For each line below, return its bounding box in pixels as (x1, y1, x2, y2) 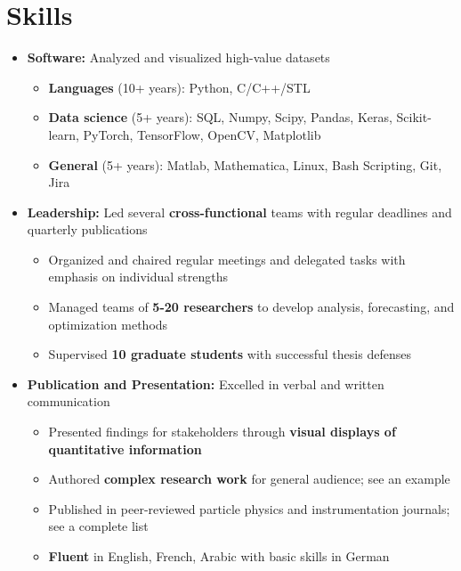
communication (27, 392, 110, 411)
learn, (48, 125, 79, 143)
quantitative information (48, 439, 202, 458)
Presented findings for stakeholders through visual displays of (48, 422, 396, 441)
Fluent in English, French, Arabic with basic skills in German (48, 547, 390, 565)
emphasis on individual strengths (48, 267, 229, 286)
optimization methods (48, 314, 168, 333)
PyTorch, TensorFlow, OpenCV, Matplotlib (83, 125, 321, 143)
